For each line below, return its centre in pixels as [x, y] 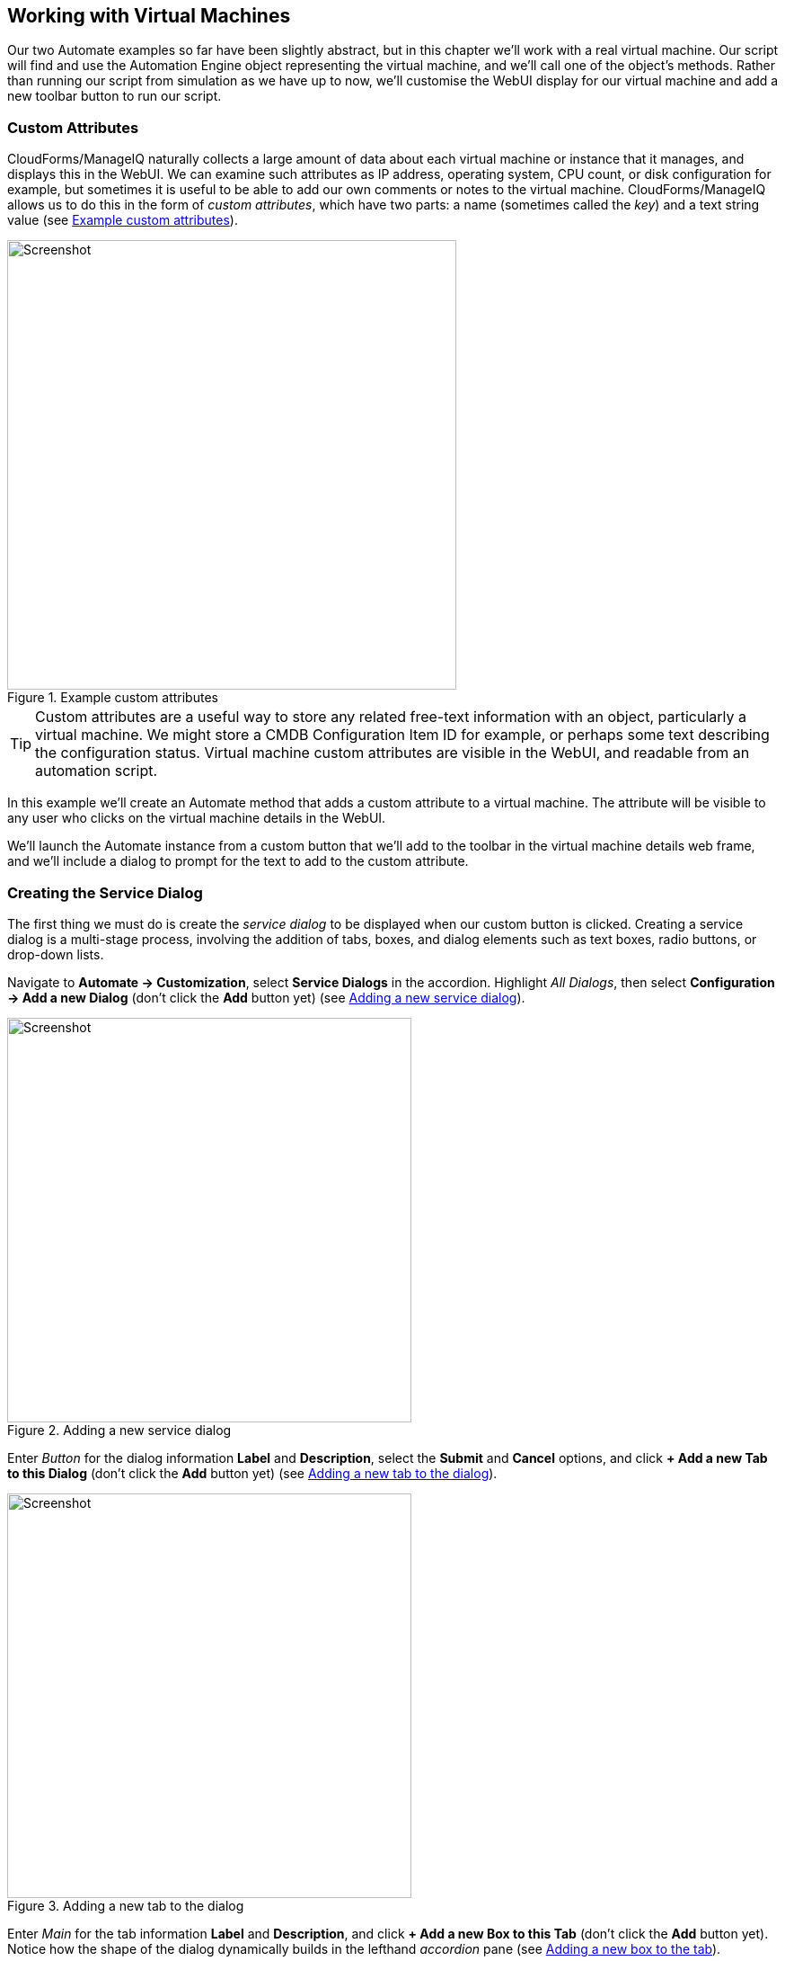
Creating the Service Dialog [105, 892]
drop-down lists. [56, 954]
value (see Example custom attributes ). [123, 220]
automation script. [97, 771]
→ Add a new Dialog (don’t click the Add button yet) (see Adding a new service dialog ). [266, 997]
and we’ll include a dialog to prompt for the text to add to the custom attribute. [238, 861]
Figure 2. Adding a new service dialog [119, 1430]
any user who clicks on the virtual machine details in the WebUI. [197, 818]
